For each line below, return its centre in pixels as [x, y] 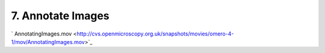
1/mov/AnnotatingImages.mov [48, 42]
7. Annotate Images [60, 16]
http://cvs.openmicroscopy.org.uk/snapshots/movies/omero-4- [155, 34]
